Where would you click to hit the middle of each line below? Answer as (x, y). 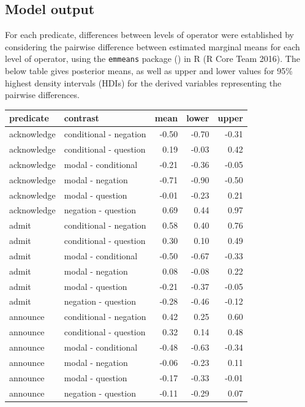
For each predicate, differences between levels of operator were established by (150, 35)
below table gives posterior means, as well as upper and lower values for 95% (149, 71)
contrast (81, 118)
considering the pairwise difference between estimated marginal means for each (152, 46)
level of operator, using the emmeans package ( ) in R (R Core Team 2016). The (152, 59)
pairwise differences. (42, 95)
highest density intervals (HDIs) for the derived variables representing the (143, 82)
